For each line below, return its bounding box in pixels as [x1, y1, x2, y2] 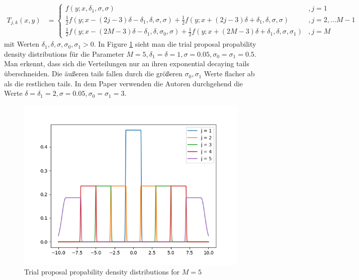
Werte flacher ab [204, 68, 255, 79]
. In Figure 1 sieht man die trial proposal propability [94, 39, 256, 49]
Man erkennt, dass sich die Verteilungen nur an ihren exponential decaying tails [4, 58, 249, 69]
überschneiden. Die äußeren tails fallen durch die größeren [4, 68, 183, 79]
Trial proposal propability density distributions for [24, 266, 179, 277]
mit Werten [4, 39, 40, 49]
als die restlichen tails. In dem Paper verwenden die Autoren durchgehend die [4, 78, 243, 88]
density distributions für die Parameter [4, 48, 124, 59]
